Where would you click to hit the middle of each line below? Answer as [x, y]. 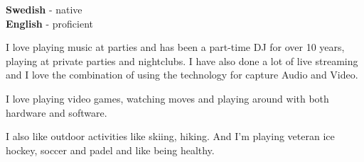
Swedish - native [44, 9]
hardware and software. [57, 112]
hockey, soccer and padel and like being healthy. [110, 150]
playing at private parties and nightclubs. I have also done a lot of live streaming [182, 60]
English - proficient [50, 23]
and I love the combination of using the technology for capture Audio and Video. [182, 75]
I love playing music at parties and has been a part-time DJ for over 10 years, [175, 47]
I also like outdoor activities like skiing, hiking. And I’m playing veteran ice [170, 136]
